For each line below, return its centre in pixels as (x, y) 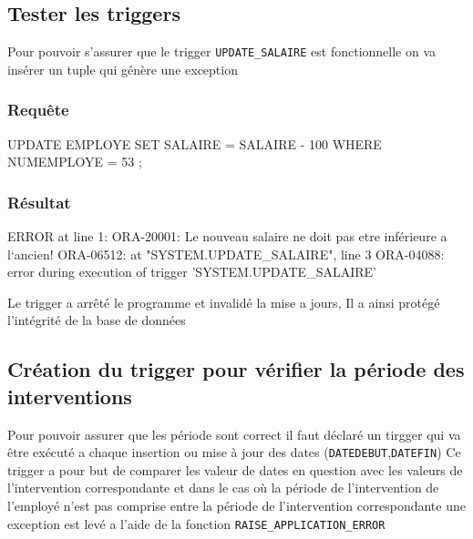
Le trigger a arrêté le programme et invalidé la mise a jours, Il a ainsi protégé (224, 302)
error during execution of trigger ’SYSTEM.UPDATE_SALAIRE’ (192, 272)
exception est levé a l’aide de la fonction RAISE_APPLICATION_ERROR (196, 523)
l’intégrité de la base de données (97, 320)
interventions (70, 396)
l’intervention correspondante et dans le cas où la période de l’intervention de (223, 488)
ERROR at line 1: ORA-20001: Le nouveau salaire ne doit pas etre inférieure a (227, 236)
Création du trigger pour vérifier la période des (236, 369)
